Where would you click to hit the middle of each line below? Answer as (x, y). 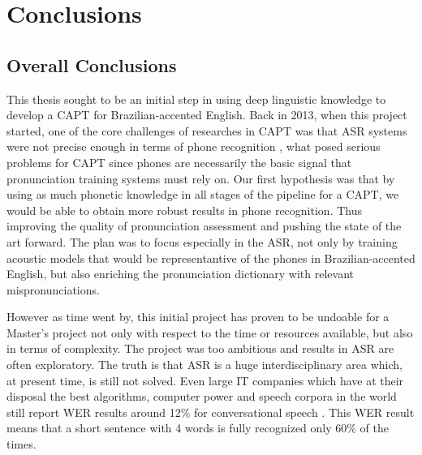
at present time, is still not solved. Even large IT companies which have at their (205, 380)
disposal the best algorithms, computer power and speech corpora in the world (202, 396)
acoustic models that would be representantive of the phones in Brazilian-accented (211, 258)
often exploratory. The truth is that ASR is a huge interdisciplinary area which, (205, 365)
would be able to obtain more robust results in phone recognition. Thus (184, 210)
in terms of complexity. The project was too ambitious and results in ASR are (200, 348)
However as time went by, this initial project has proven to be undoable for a (198, 317)
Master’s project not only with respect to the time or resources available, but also (210, 332)
